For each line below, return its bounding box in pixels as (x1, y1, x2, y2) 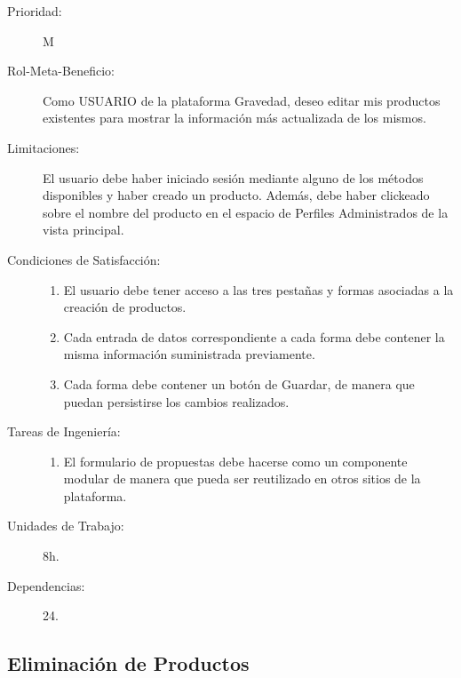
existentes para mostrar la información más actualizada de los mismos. (43, 108, 426, 127)
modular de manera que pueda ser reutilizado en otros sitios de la (63, 469, 421, 488)
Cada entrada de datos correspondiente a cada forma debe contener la (63, 327, 445, 346)
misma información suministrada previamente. (63, 345, 315, 363)
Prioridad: (7, 2, 62, 20)
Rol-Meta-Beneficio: (7, 61, 115, 80)
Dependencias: (7, 576, 85, 594)
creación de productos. (63, 298, 187, 316)
